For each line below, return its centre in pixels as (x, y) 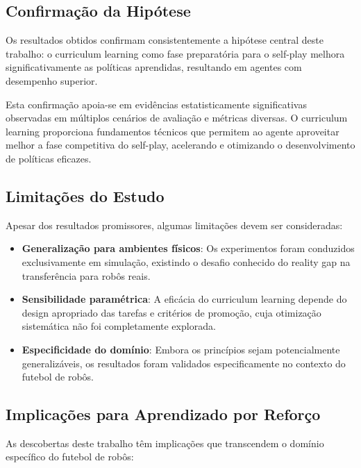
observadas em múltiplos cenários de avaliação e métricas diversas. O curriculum (177, 118)
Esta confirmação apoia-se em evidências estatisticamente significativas (156, 104)
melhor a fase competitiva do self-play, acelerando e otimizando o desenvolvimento (180, 145)
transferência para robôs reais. (86, 275)
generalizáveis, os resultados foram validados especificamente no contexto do (184, 363)
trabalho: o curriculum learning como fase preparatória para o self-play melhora (175, 53)
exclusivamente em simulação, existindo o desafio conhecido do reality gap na (186, 261)
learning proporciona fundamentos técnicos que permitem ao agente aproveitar (173, 131)
